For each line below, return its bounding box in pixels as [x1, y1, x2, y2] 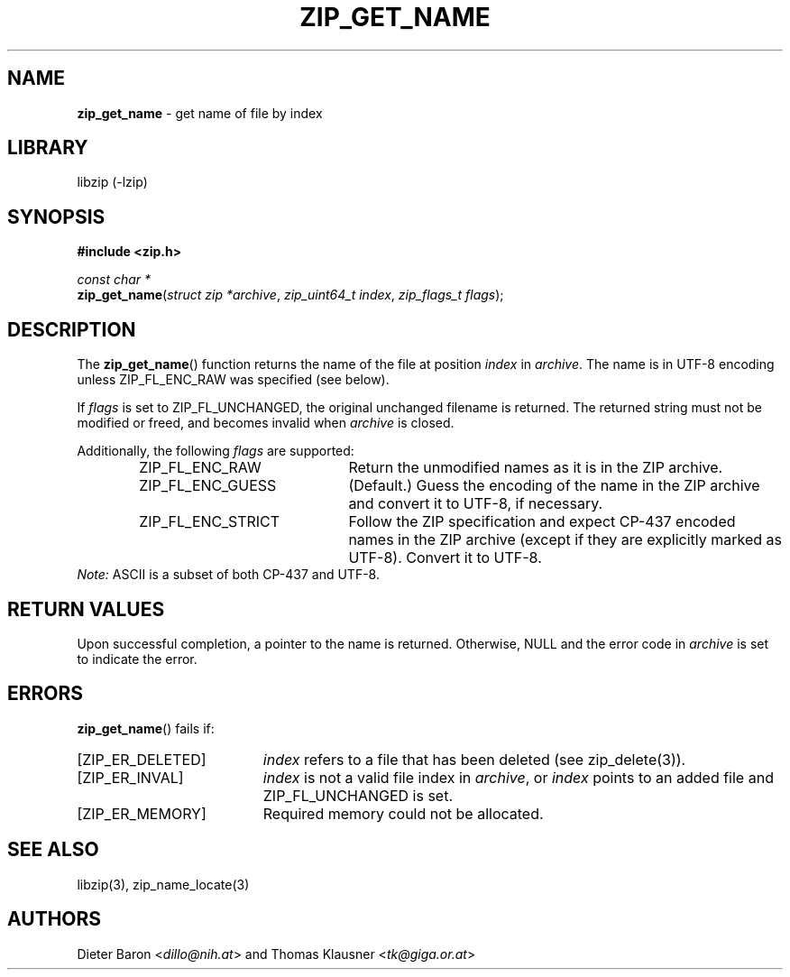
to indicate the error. [77, 650, 197, 667]
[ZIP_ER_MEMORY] [77, 804, 207, 823]
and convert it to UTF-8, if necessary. [348, 494, 603, 513]
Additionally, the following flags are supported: [77, 443, 354, 459]
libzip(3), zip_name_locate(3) [77, 876, 250, 892]
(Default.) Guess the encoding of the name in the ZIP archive [348, 476, 760, 495]
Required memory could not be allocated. [262, 804, 544, 823]
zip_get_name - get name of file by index [77, 105, 323, 121]
